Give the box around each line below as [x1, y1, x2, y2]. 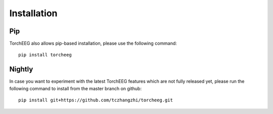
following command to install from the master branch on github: [9, 85, 142, 91]
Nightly [9, 65, 33, 73]
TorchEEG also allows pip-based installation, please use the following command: [9, 41, 177, 47]
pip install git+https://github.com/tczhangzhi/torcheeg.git [18, 97, 173, 103]
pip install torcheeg [18, 52, 72, 58]
